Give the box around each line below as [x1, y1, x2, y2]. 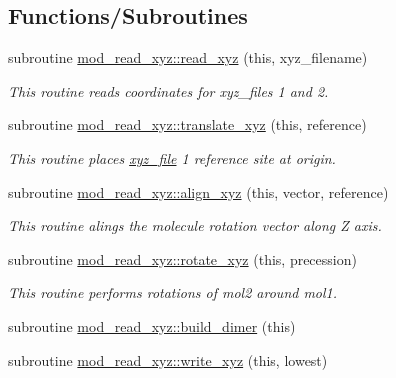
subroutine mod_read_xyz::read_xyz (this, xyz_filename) [8, 47, 368, 68]
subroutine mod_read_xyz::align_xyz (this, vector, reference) [8, 181, 389, 202]
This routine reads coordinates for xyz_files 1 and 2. [8, 80, 329, 101]
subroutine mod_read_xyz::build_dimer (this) [8, 315, 296, 336]
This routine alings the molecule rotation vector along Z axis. [8, 215, 382, 236]
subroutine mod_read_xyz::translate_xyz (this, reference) [8, 114, 367, 135]
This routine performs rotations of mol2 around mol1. [8, 282, 338, 303]
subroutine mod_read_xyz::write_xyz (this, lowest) [8, 349, 328, 370]
